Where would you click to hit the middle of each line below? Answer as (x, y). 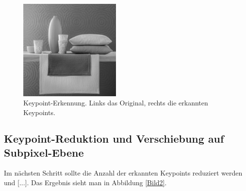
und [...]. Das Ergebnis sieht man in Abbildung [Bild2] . (85, 182)
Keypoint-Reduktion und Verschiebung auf (114, 138)
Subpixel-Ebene (44, 153)
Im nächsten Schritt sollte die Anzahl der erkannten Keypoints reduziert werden (123, 173)
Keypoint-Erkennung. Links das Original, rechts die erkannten (116, 103)
